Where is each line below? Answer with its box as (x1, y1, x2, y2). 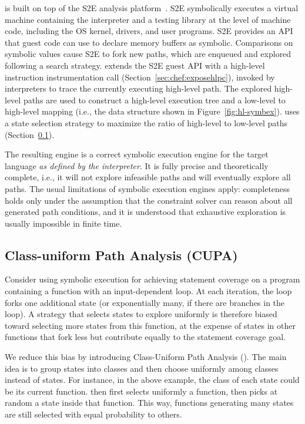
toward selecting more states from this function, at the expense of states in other (5, 319, 296, 331)
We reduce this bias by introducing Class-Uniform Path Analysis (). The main (5, 351, 287, 363)
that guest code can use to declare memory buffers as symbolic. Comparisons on (5, 36, 293, 48)
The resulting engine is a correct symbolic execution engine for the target (5, 148, 269, 160)
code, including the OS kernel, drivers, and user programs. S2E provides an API (5, 25, 293, 37)
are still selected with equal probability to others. (5, 408, 182, 420)
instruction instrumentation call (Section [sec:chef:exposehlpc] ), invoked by (5, 70, 275, 83)
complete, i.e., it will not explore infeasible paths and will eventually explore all (5, 171, 291, 183)
